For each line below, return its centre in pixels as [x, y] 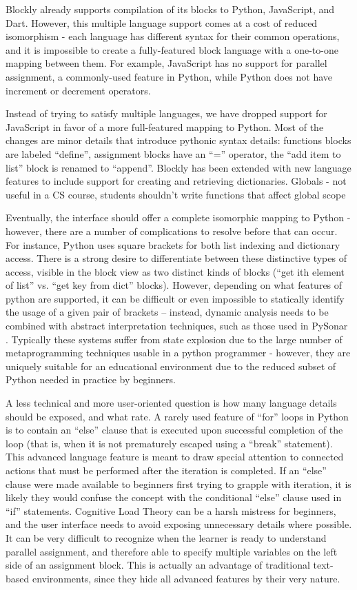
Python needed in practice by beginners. [91, 379]
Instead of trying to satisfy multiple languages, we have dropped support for [166, 113]
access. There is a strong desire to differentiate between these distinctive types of [176, 258]
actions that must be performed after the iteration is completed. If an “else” [166, 470]
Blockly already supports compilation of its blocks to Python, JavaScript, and [170, 9]
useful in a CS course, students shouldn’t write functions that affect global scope [176, 194]
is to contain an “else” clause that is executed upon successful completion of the [174, 430]
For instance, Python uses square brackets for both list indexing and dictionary [173, 244]
